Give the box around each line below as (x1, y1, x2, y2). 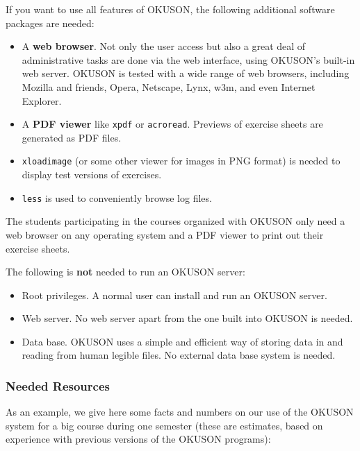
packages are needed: (6, 15, 95, 30)
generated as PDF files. (22, 130, 122, 144)
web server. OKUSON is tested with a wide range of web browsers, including (22, 66, 350, 80)
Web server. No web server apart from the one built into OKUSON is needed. (22, 311, 353, 325)
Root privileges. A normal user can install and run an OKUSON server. (22, 287, 327, 302)
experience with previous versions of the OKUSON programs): (6, 432, 271, 446)
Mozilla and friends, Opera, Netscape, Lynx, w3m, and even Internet (22, 79, 316, 94)
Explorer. (22, 93, 62, 108)
